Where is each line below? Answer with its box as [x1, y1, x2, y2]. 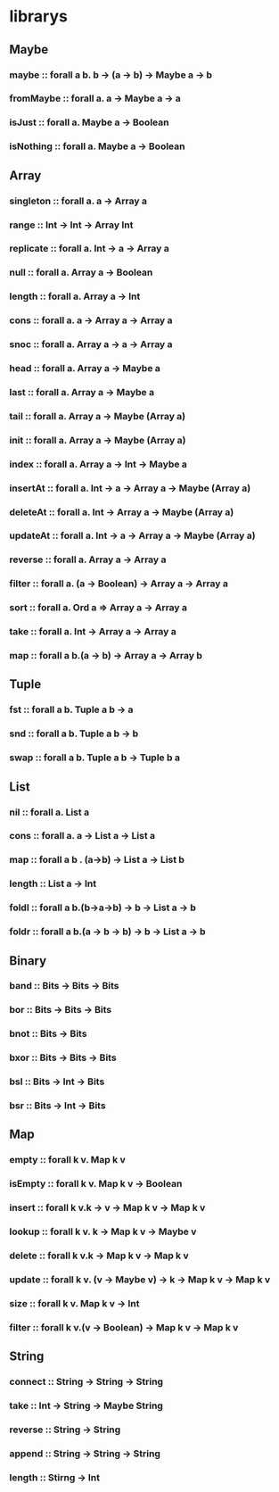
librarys [9, 6, 69, 27]
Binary [9, 953, 47, 968]
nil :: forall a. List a [9, 806, 90, 818]
